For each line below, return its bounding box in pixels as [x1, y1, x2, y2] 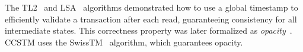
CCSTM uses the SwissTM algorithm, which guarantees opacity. [5, 35, 243, 48]
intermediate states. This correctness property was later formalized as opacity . [5, 24, 292, 37]
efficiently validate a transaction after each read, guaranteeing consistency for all [5, 12, 297, 25]
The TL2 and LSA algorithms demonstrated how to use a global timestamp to [5, 1, 298, 13]
